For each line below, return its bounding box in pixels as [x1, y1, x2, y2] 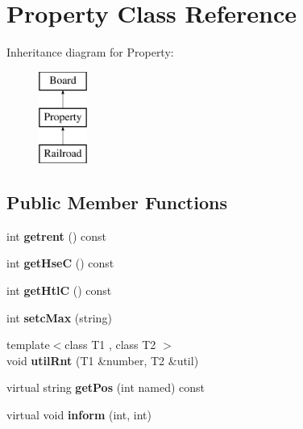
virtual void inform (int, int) [6, 406, 151, 423]
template [6, 336, 50, 353]
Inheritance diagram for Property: [6, 44, 174, 61]
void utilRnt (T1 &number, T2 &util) [6, 351, 199, 368]
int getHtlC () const [6, 282, 112, 299]
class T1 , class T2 [64, 336, 156, 353]
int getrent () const [6, 227, 107, 244]
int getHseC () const [6, 254, 114, 271]
